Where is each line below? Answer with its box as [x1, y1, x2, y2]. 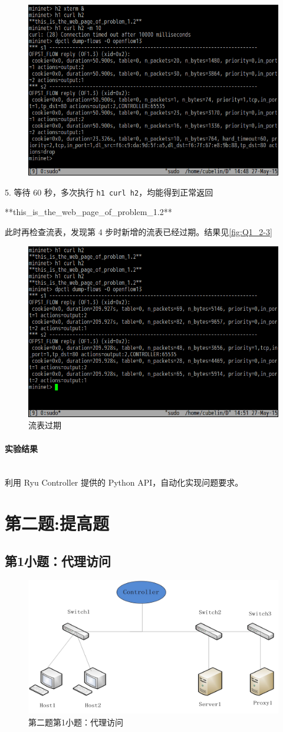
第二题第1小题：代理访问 [28, 716, 123, 728]
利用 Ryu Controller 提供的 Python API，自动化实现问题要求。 [5, 476, 243, 489]
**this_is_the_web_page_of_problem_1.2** [5, 206, 172, 218]
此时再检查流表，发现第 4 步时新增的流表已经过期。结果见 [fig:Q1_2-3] [5, 226, 272, 238]
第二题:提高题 [5, 511, 109, 535]
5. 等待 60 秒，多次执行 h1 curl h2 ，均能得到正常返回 [5, 186, 213, 198]
